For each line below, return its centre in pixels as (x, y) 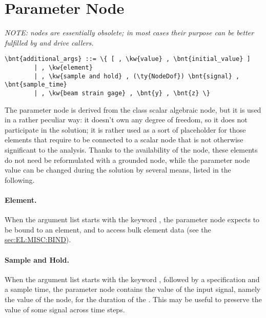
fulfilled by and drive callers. (49, 42)
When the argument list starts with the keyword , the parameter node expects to (132, 219)
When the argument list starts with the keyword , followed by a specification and (132, 279)
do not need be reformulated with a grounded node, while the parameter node (127, 160)
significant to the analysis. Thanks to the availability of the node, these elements (131, 149)
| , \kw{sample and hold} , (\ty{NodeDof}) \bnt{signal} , (137, 76)
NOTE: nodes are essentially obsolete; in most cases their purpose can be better (129, 33)
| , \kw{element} (63, 67)
